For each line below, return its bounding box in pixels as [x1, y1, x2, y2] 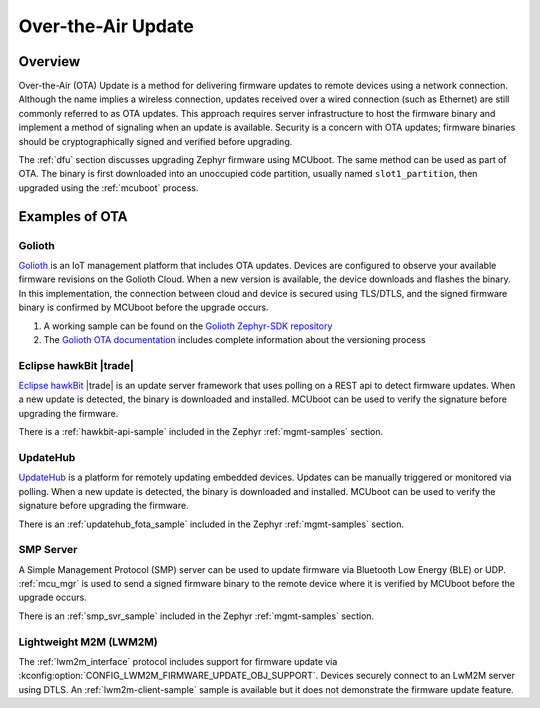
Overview [18, 53, 81, 70]
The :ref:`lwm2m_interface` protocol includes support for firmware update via [18, 655, 338, 667]
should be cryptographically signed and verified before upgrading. [18, 135, 293, 147]
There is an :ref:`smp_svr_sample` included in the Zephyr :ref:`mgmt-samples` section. [18, 610, 375, 622]
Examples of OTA [18, 208, 128, 225]
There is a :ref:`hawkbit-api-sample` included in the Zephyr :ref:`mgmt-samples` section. [18, 426, 384, 438]
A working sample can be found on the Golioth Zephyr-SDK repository [43, 320, 333, 332]
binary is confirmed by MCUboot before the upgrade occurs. [18, 301, 269, 314]
